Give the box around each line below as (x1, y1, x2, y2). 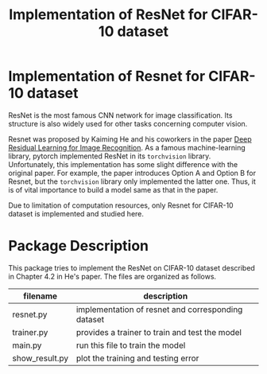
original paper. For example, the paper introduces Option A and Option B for (8, 168, 257, 177)
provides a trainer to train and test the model (75, 326, 242, 337)
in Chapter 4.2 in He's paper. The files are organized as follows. (8, 271, 217, 281)
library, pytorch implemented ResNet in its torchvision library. (8, 151, 211, 161)
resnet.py (12, 309, 48, 320)
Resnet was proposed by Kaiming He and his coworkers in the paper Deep (8, 134, 252, 144)
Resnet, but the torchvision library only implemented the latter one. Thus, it (8, 177, 256, 186)
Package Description (8, 237, 149, 255)
